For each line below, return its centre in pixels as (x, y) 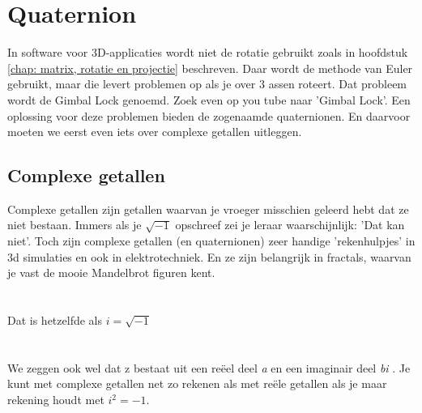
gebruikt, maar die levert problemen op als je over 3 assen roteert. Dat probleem (207, 84)
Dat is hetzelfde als (55, 320)
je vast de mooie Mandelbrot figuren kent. (111, 272)
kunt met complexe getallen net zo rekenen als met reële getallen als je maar (197, 383)
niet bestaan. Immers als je (75, 225)
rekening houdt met (56, 400)
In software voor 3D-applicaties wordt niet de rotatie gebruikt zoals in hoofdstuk (208, 52)
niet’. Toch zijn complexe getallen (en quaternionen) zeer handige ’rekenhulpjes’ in (211, 241)
